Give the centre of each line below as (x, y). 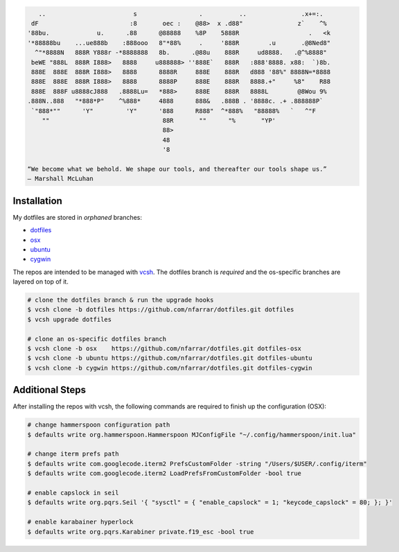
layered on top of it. (41, 282)
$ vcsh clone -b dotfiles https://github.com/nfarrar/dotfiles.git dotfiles (161, 310)
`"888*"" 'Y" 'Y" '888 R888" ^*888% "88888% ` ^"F (174, 111)
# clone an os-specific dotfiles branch (97, 339)
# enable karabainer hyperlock (81, 522)
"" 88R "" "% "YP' (159, 120)
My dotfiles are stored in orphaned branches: (77, 217)
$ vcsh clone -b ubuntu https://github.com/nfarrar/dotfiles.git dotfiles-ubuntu (170, 358)
